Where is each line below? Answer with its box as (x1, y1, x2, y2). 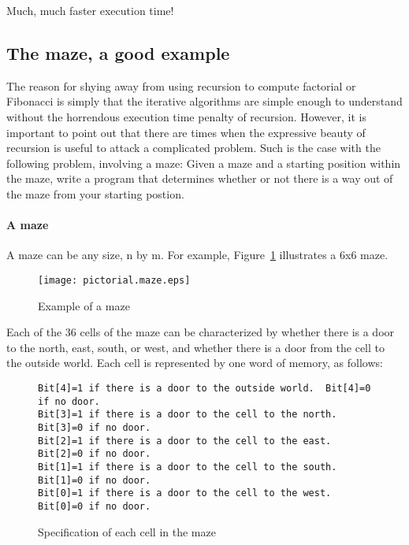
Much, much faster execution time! (6, 2, 174, 18)
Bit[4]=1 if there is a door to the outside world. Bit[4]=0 (38, 382, 371, 394)
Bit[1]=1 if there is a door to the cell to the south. (38, 461, 337, 473)
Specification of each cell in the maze (38, 523, 216, 539)
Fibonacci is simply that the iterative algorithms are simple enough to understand (6, 93, 403, 109)
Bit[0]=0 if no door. (38, 500, 151, 512)
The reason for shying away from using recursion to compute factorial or (6, 77, 356, 94)
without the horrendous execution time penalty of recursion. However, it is (6, 108, 366, 124)
